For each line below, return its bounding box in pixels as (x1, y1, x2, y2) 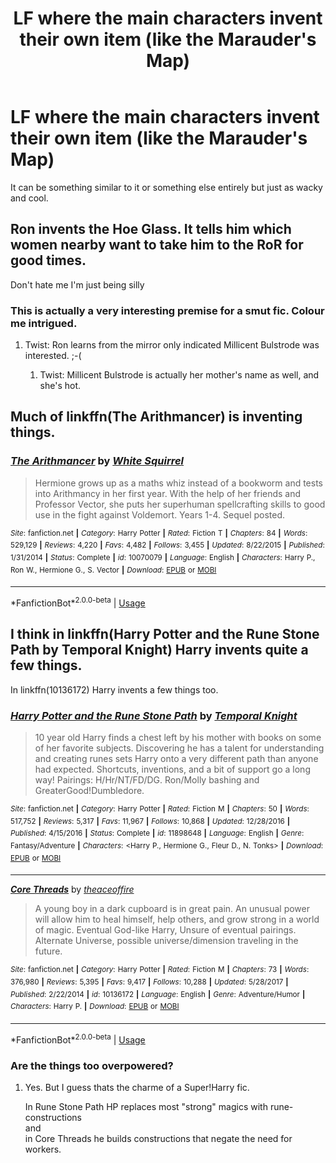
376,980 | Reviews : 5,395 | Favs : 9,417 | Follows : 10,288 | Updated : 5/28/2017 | (10, 977, 289, 987)
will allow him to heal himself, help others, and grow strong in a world (34, 913, 320, 926)
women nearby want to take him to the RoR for (10, 237, 304, 254)
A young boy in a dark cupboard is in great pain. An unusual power (34, 903, 310, 915)
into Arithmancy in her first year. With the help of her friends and (34, 487, 302, 499)
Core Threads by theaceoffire (10, 883, 135, 896)
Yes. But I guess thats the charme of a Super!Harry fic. (24, 1081, 250, 1093)
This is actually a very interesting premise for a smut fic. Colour (10, 303, 325, 317)
